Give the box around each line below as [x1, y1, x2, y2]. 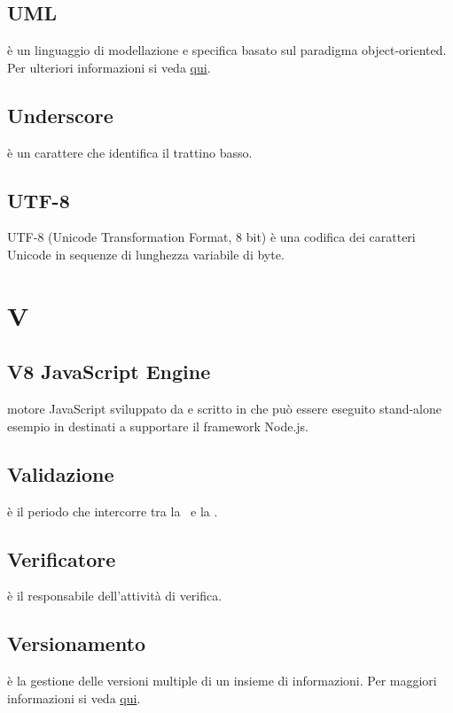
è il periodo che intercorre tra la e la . [7, 501, 218, 520]
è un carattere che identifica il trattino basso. [7, 143, 253, 161]
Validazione [7, 460, 114, 487]
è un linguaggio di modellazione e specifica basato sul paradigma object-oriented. [7, 41, 447, 59]
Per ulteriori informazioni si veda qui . [7, 58, 211, 76]
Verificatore [7, 545, 116, 572]
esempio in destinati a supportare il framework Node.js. [7, 416, 309, 435]
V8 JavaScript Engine [7, 358, 211, 385]
